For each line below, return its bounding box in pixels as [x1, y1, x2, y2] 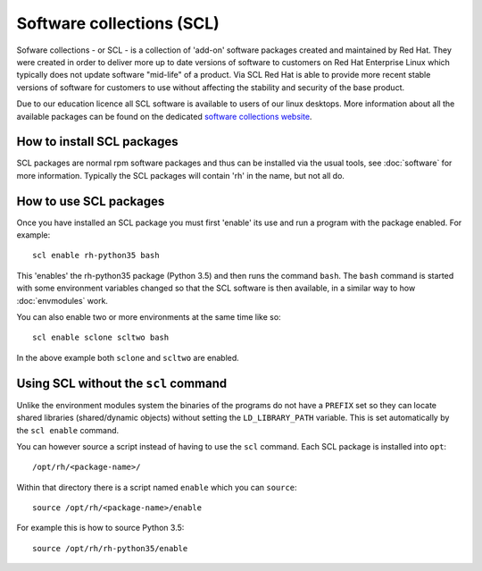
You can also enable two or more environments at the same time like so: [16, 312, 281, 323]
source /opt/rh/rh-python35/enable [32, 543, 188, 553]
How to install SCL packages [16, 134, 179, 149]
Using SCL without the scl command [16, 375, 228, 390]
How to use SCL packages [16, 193, 165, 209]
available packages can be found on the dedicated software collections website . [16, 111, 312, 122]
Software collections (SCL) [16, 13, 220, 33]
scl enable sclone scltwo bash [32, 332, 170, 343]
